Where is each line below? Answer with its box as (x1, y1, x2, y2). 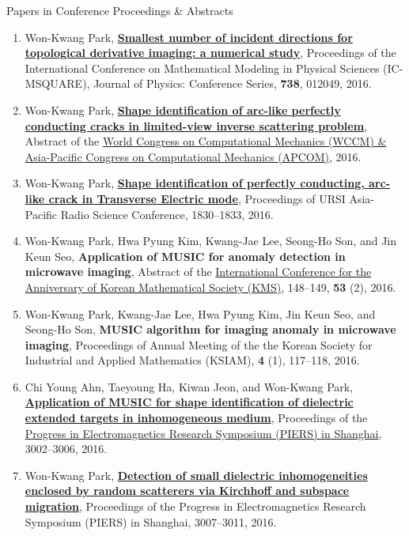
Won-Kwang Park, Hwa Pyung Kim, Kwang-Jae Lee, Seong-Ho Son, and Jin (25, 232, 397, 249)
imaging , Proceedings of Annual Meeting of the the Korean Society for (25, 336, 373, 353)
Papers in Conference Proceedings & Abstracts (6, 2, 233, 18)
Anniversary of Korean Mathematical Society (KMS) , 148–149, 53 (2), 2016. (25, 278, 396, 295)
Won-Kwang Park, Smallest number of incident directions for (25, 28, 353, 45)
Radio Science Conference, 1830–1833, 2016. (60, 206, 274, 222)
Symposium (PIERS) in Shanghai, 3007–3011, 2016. (25, 513, 277, 530)
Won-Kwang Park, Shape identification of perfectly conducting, (25, 175, 365, 191)
